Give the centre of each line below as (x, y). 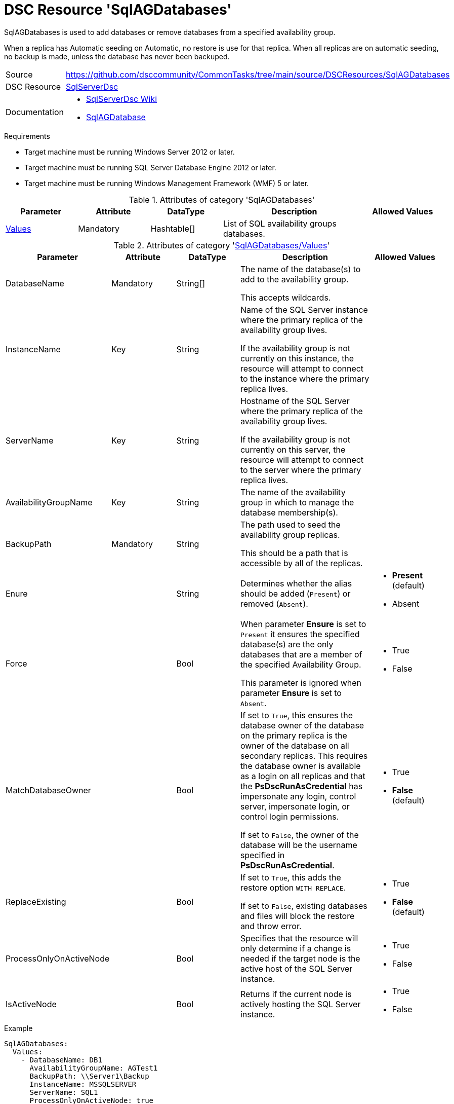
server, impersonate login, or (295, 806)
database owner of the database (302, 725)
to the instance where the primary (305, 378)
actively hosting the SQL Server (300, 1004)
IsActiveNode (31, 1004)
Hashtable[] (173, 228)
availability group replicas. (290, 535)
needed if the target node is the (300, 958)
